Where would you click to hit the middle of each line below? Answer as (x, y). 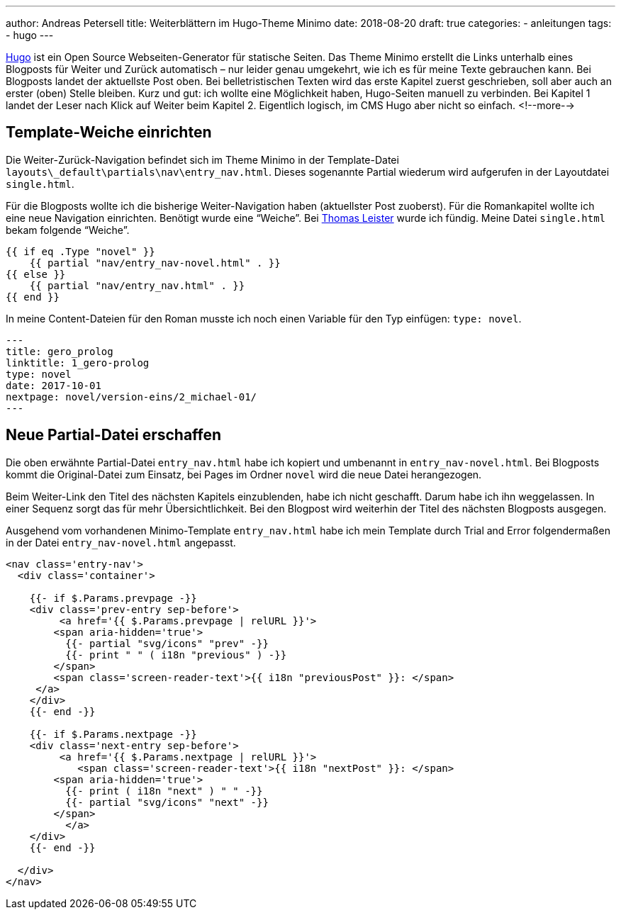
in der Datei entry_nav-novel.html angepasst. (121, 542)
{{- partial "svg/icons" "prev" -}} (167, 643)
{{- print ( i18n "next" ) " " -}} (164, 791)
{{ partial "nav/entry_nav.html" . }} (137, 285)
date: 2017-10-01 (54, 385)
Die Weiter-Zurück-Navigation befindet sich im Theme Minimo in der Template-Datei (202, 159)
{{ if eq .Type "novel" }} (80, 251)
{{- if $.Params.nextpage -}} (113, 734)
